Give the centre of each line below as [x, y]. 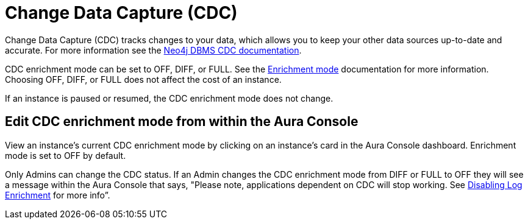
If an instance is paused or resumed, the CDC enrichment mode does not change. [169, 98]
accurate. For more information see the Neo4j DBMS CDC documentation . [153, 50]
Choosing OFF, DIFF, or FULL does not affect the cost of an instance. [143, 79]
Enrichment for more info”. [58, 195]
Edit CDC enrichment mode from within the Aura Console [182, 122]
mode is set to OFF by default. [66, 155]
